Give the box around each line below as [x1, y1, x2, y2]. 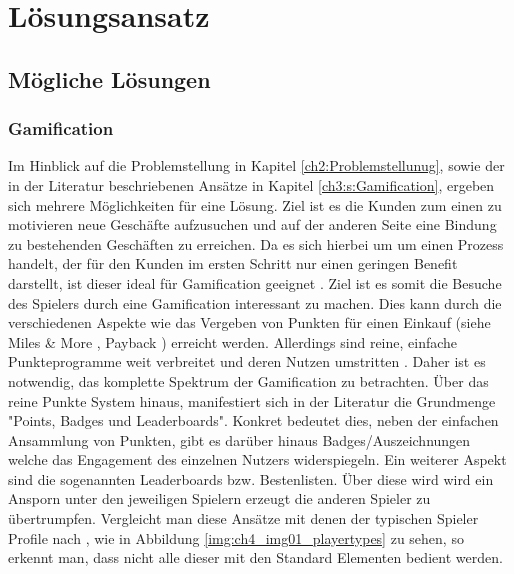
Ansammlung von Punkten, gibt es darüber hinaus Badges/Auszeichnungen [8, 429, 471, 450]
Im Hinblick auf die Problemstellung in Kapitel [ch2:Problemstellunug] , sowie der [8, 155, 505, 176]
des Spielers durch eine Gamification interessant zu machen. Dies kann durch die [8, 292, 502, 313]
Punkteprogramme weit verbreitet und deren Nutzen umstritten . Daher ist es [8, 351, 486, 372]
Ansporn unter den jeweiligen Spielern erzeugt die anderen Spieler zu [8, 488, 431, 509]
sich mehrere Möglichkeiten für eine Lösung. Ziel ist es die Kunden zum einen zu [8, 194, 502, 215]
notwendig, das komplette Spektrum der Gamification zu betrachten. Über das [8, 370, 489, 391]
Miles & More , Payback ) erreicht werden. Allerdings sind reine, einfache [8, 331, 458, 352]
